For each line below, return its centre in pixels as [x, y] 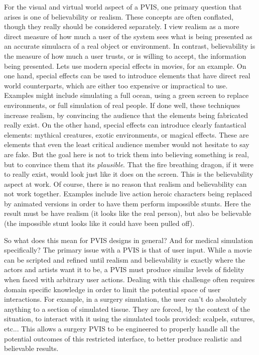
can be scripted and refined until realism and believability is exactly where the [125, 259]
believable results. [31, 348]
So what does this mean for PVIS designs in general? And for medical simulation [129, 240]
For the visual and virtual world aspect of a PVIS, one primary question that [123, 7]
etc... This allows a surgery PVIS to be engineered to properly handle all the [122, 328]
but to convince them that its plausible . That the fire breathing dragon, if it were [129, 164]
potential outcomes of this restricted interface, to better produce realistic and [123, 338]
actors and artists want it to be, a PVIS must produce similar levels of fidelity [124, 269]
